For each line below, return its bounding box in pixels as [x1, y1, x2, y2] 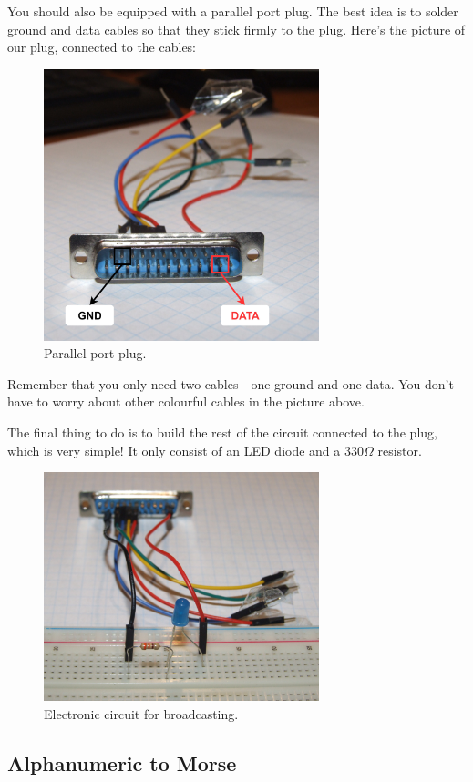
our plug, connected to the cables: [7, 37, 197, 57]
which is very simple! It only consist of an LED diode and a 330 [7, 440, 364, 459]
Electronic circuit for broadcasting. [44, 704, 239, 723]
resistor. [377, 440, 422, 459]
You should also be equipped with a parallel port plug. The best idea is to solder [7, 2, 458, 20]
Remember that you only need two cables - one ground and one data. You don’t [7, 374, 454, 393]
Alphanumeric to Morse [7, 748, 237, 777]
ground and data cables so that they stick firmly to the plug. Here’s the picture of [7, 19, 466, 38]
